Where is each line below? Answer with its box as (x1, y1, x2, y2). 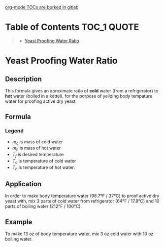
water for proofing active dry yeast (5, 98, 76, 104)
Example (5, 217, 33, 226)
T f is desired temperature (12, 152, 64, 159)
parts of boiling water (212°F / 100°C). (5, 204, 82, 209)
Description (5, 75, 42, 83)
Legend (5, 127, 24, 134)
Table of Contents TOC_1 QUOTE (5, 22, 139, 33)
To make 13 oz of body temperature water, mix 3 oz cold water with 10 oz (5, 231, 154, 237)
